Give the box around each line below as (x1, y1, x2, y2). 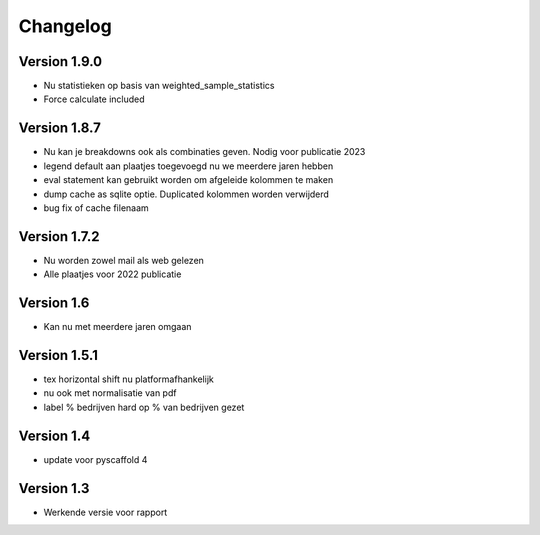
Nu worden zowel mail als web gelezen (43, 254, 205, 266)
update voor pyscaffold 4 (43, 453, 148, 465)
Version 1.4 (18, 427, 91, 444)
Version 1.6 (18, 295, 90, 312)
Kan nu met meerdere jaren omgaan (43, 321, 192, 333)
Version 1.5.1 (18, 346, 99, 364)
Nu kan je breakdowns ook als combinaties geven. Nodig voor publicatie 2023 (43, 146, 366, 158)
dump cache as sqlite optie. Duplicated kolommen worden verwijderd (43, 188, 330, 200)
